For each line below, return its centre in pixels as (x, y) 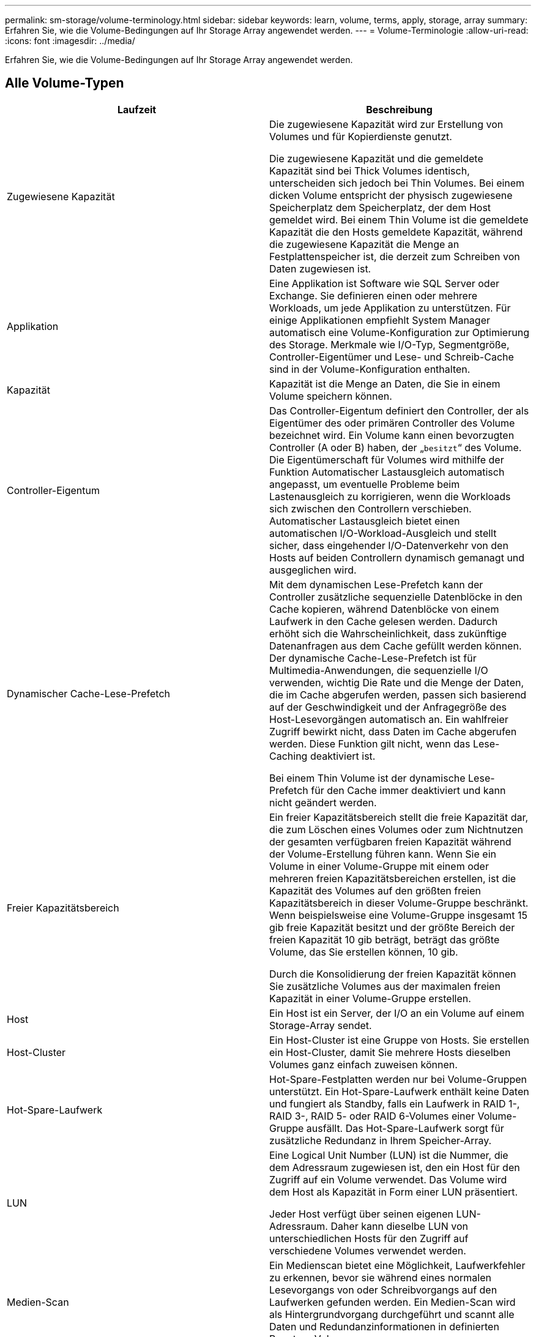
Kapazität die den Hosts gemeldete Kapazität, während (396, 232)
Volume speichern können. (331, 396)
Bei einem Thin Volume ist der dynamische (367, 778)
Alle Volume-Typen (65, 83)
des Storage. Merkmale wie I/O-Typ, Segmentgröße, (389, 344)
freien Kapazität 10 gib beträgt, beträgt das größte (385, 939)
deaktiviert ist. (343, 756)
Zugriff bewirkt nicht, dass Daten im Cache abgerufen (393, 731)
